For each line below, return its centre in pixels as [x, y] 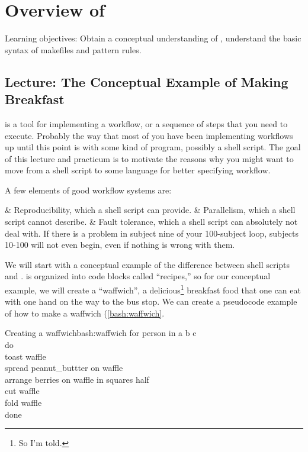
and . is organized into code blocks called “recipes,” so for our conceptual [138, 276]
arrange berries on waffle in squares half [77, 379]
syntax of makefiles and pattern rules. [73, 49]
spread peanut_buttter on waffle [64, 368]
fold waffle [23, 403]
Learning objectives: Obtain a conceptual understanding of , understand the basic [153, 38]
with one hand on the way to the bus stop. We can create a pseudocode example [151, 301]
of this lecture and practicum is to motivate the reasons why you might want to [149, 158]
